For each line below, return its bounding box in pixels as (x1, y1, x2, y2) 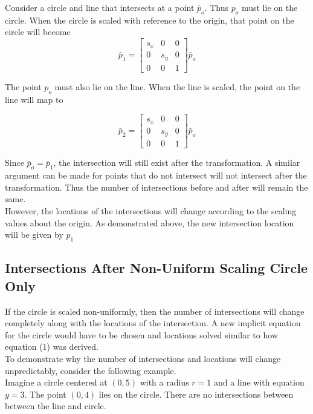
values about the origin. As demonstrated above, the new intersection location (5, 216, 294, 229)
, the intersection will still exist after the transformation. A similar (53, 156, 300, 169)
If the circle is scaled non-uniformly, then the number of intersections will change (5, 304, 305, 317)
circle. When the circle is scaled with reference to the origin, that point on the (5, 13, 294, 26)
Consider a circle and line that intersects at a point (5, 1, 195, 13)
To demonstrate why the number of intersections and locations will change (5, 352, 281, 364)
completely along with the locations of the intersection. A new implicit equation (5, 317, 301, 329)
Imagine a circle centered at (5, 376, 108, 389)
